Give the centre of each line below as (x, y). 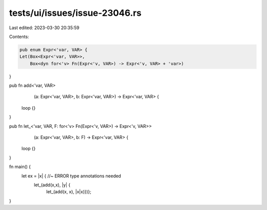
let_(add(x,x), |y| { (52, 185)
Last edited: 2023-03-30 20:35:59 (44, 28)
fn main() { (20, 167)
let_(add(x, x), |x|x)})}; (69, 192)
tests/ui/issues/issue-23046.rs (75, 13)
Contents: (19, 37)
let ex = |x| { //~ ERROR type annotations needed (71, 176)
